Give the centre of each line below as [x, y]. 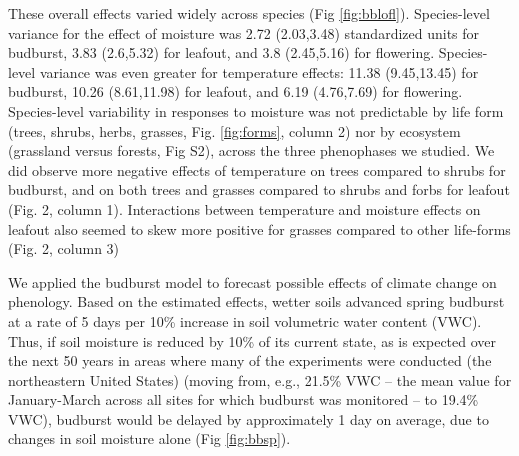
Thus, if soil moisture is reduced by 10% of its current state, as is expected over [252, 340]
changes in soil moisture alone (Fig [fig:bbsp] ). [149, 438]
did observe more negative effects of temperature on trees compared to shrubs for [257, 169]
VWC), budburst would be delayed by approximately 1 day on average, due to [248, 418]
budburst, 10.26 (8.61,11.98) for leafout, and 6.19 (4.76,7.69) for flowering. [235, 91]
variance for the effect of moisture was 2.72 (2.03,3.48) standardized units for [244, 32]
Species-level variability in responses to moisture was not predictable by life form [256, 110]
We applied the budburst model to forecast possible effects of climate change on [252, 281]
